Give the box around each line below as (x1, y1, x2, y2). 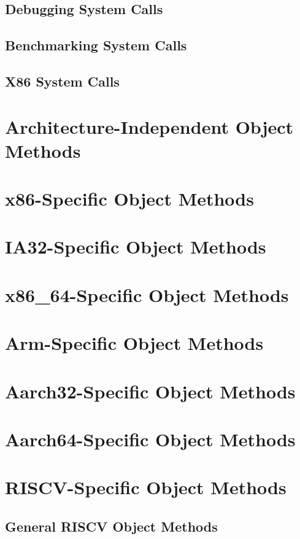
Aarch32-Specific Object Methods (5, 378, 296, 403)
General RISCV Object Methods (5, 516, 218, 535)
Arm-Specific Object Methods (5, 330, 264, 355)
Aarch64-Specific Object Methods (5, 426, 296, 451)
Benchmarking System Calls (5, 36, 187, 55)
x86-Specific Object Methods (5, 186, 254, 211)
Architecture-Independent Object (5, 114, 294, 139)
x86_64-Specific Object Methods (5, 282, 289, 307)
